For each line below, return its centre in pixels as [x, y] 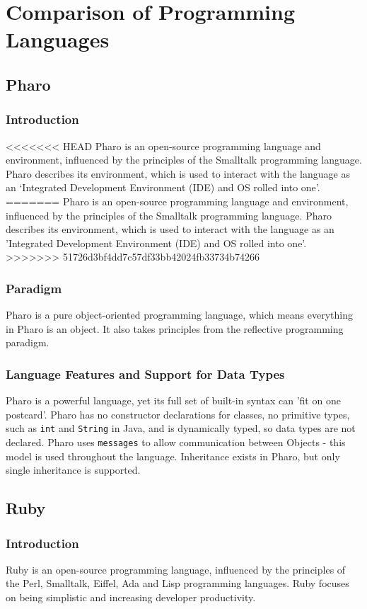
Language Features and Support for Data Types [145, 374]
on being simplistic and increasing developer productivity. [131, 597]
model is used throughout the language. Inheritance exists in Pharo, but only [173, 456]
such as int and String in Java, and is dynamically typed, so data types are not [181, 428]
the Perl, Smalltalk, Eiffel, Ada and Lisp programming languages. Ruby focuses [177, 583]
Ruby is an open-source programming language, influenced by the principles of [176, 569]
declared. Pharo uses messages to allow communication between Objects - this [176, 442]
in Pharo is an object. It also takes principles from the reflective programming [175, 328]
